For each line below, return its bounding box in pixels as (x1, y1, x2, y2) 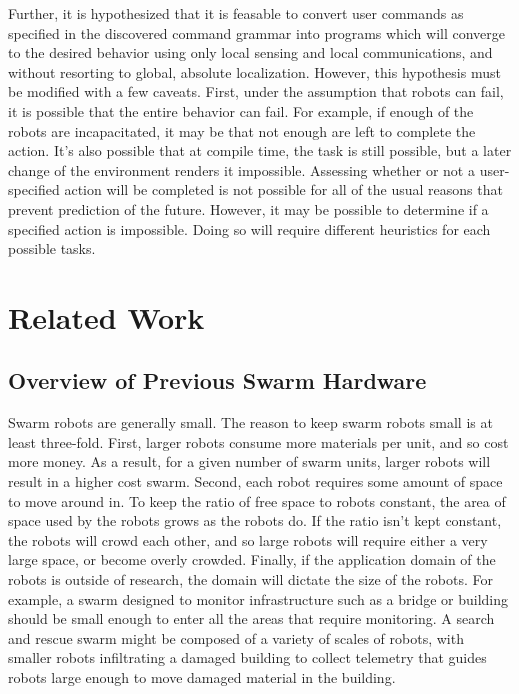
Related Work (8, 296, 205, 337)
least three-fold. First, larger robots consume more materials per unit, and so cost (8, 431, 509, 452)
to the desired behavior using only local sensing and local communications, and (8, 42, 493, 63)
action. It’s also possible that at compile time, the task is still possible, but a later (8, 140, 512, 161)
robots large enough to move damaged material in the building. (8, 667, 396, 688)
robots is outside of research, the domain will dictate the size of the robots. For (8, 569, 494, 590)
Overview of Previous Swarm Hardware (8, 365, 427, 396)
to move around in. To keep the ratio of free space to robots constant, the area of (8, 490, 506, 511)
